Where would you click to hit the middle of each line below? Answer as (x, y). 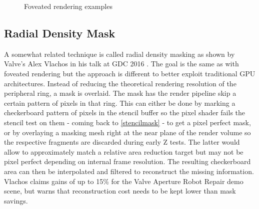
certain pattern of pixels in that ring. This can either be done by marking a (120, 103)
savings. (16, 200)
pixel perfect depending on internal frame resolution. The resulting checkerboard (127, 161)
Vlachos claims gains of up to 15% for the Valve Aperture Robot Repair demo (124, 181)
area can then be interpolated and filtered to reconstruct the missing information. (129, 171)
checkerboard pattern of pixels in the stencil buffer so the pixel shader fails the (125, 112)
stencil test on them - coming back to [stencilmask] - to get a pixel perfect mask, (127, 122)
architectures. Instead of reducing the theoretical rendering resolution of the (120, 83)
